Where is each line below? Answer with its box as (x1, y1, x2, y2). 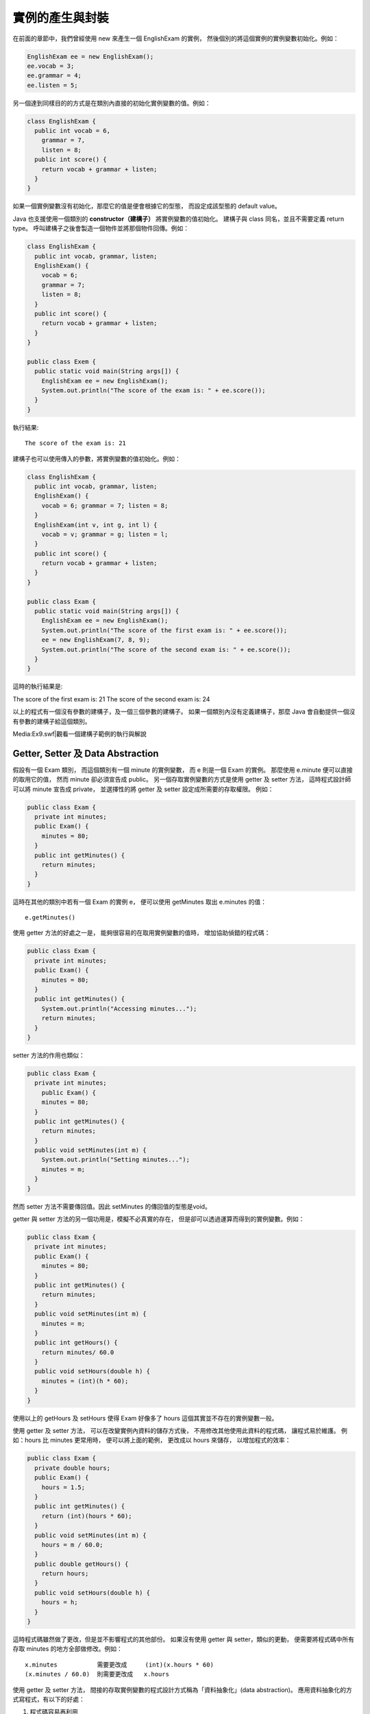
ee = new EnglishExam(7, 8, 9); (41, 636, 151, 644)
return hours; (41, 1570, 89, 1578)
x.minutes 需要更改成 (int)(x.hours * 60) (25, 1661, 214, 1669)
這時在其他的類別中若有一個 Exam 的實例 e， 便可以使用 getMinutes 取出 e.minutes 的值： (12, 897, 267, 906)
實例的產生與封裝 (12, 10, 110, 25)
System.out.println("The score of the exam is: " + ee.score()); (41, 387, 266, 394)
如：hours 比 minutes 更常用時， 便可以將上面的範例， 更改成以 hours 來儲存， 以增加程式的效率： (12, 1436, 291, 1445)
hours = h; (41, 1598, 78, 1606)
